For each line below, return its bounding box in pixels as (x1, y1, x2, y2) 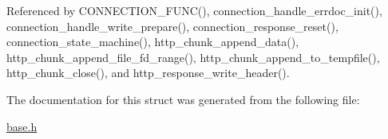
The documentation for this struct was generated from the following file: (6, 91, 360, 107)
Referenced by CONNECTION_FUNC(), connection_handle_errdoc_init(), (6, 2, 382, 18)
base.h (6, 118, 38, 134)
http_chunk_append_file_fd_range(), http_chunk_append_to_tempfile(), (6, 48, 380, 65)
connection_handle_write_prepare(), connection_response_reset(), (6, 17, 339, 34)
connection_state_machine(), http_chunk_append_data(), (6, 33, 299, 50)
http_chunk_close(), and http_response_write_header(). (6, 64, 290, 81)
